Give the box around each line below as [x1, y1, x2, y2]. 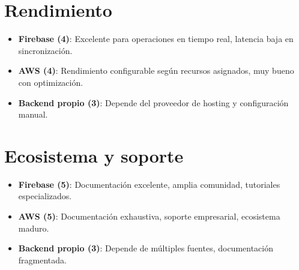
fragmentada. [18, 253, 67, 266]
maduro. [18, 221, 49, 234]
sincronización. [18, 44, 73, 56]
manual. [18, 108, 48, 121]
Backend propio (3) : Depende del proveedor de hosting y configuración [18, 96, 289, 109]
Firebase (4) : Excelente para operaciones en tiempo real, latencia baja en [18, 32, 294, 45]
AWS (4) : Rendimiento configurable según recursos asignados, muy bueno [18, 64, 294, 77]
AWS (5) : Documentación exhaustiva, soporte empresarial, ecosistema [18, 210, 280, 222]
